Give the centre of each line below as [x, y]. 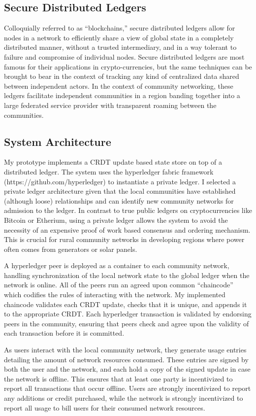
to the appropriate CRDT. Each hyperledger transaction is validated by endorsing [128, 314]
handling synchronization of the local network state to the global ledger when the [127, 275]
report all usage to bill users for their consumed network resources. [105, 407]
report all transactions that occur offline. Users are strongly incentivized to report [128, 388]
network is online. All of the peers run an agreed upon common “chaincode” [119, 285]
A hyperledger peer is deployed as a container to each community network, [117, 265]
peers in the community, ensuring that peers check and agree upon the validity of [127, 323]
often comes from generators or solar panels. [71, 249]
